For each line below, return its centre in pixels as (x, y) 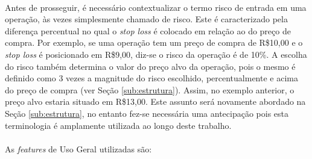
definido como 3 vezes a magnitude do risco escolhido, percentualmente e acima (151, 78)
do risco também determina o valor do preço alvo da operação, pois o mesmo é (150, 66)
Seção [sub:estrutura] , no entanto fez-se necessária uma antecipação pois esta (147, 113)
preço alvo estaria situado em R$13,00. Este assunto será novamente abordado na (155, 101)
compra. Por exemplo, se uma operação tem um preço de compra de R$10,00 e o (154, 42)
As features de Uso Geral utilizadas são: (78, 148)
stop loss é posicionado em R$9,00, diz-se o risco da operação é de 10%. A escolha (156, 54)
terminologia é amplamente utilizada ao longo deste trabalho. (118, 125)
